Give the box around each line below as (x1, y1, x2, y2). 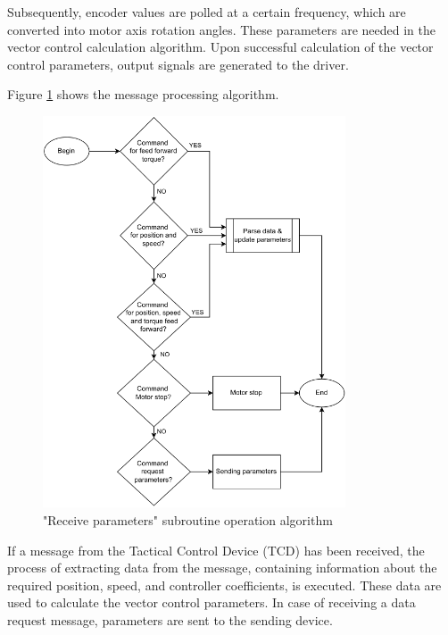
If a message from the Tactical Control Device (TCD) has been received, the (7, 540, 425, 559)
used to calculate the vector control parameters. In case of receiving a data (7, 593, 416, 612)
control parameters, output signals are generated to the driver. (7, 54, 349, 73)
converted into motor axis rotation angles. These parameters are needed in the (7, 20, 436, 38)
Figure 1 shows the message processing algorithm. (7, 85, 279, 104)
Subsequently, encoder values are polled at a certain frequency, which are (7, 3, 406, 21)
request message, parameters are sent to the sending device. (7, 610, 333, 629)
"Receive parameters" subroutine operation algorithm (43, 510, 333, 529)
